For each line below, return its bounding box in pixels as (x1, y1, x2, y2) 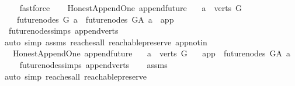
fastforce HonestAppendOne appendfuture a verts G (19, 2, 242, 13)
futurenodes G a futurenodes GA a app (16, 13, 174, 25)
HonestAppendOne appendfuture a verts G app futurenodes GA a (12, 47, 291, 59)
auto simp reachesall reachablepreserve (5, 70, 147, 82)
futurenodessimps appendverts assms (19, 58, 168, 70)
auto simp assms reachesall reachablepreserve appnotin (5, 35, 207, 48)
